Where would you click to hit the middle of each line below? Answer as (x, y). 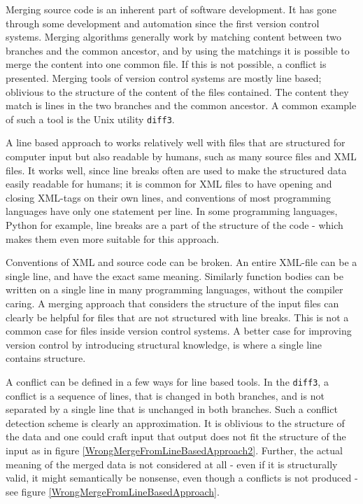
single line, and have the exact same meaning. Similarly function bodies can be (175, 275)
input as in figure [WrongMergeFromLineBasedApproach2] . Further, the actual (174, 450)
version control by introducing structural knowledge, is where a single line (164, 344)
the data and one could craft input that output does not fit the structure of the (176, 436)
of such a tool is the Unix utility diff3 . (90, 119)
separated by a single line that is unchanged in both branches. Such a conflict (172, 409)
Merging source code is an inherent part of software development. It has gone (171, 9)
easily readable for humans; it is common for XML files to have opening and (169, 184)
